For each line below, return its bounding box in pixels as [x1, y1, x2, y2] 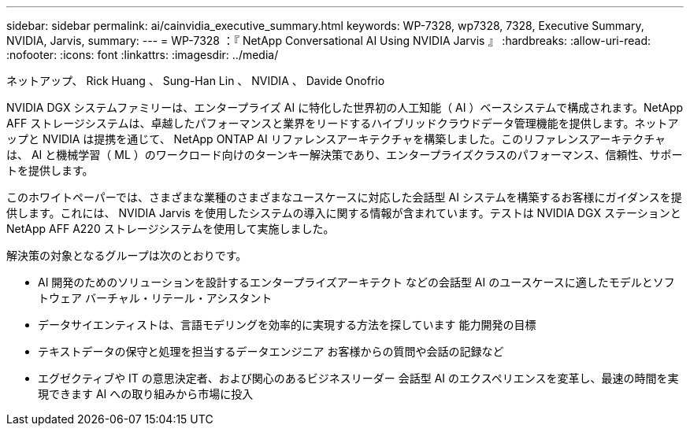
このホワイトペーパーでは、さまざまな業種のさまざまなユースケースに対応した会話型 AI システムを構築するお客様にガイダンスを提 [6, 190, 682, 204]
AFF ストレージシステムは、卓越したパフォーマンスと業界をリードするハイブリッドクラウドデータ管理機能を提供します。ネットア [6, 116, 679, 130]
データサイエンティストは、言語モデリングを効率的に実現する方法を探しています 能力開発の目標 [38, 318, 536, 331]
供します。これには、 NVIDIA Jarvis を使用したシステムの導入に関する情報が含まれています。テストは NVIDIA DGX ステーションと [6, 206, 681, 220]
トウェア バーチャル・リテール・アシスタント [38, 291, 273, 305]
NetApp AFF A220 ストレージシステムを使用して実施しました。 [6, 222, 335, 235]
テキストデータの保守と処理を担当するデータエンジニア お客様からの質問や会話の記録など [38, 345, 504, 358]
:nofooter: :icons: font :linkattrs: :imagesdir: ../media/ [6, 48, 279, 61]
